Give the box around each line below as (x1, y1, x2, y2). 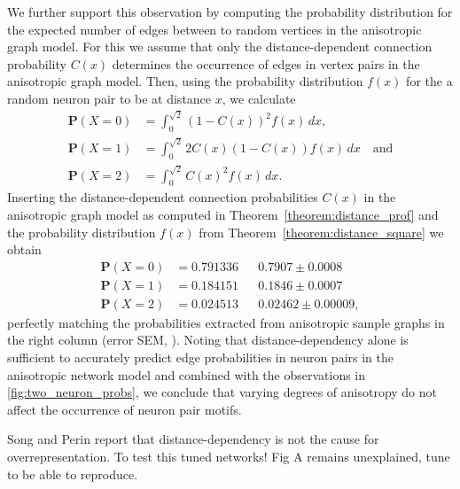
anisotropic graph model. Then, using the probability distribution (7, 72, 363, 90)
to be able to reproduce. (7, 464, 138, 483)
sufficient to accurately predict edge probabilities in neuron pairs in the (7, 348, 394, 366)
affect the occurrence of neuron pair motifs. (7, 400, 242, 418)
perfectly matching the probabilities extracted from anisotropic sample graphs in (7, 313, 445, 331)
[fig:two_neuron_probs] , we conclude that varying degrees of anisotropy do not (7, 383, 438, 401)
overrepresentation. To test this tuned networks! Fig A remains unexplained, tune (7, 446, 450, 465)
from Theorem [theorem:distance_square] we (199, 222, 444, 241)
